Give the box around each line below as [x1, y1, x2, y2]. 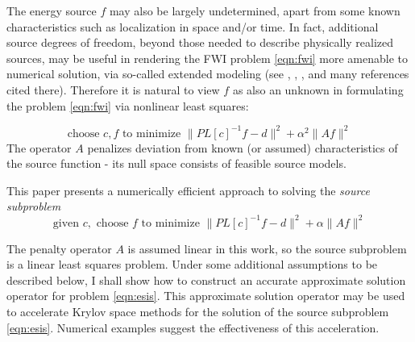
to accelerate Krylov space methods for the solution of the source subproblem [6, 302, 389, 319]
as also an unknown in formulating [232, 81, 404, 98]
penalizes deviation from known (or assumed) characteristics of [87, 139, 398, 156]
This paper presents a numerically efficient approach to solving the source [6, 181, 370, 198]
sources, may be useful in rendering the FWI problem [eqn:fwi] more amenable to [6, 49, 409, 66]
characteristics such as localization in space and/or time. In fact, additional [6, 18, 379, 35]
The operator [6, 139, 72, 156]
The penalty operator [6, 240, 112, 256]
